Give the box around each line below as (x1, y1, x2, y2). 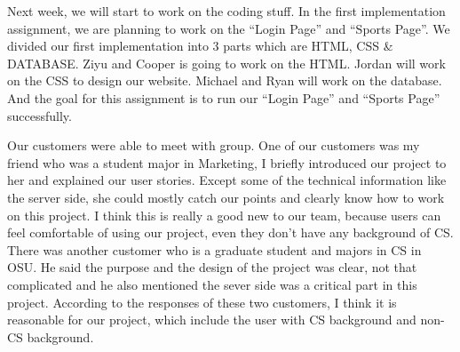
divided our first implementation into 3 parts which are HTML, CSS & (7, 36, 393, 55)
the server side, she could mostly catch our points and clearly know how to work (7, 188, 445, 206)
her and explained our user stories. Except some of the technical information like (7, 171, 447, 189)
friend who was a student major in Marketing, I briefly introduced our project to (7, 153, 447, 172)
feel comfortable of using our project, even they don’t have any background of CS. (7, 223, 454, 242)
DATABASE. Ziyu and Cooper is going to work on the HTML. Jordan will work (7, 53, 446, 72)
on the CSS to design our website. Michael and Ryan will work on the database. (7, 71, 442, 90)
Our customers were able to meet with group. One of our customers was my (7, 136, 420, 155)
